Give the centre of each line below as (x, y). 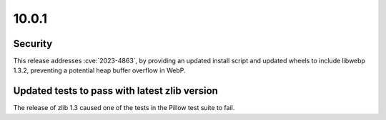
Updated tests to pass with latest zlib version (115, 91)
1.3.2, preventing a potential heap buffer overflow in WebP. (99, 70)
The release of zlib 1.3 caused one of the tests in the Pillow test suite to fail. (124, 108)
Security (33, 44)
